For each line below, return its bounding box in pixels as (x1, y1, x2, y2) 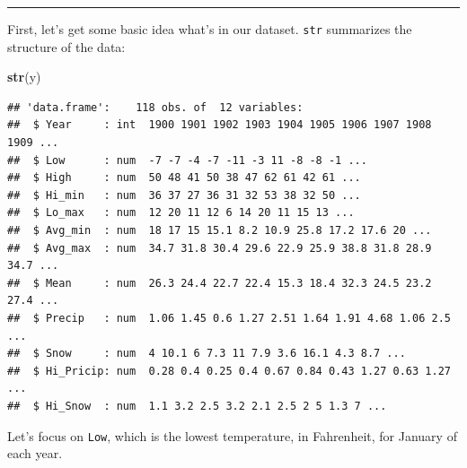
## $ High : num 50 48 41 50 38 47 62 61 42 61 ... (7, 171, 361, 185)
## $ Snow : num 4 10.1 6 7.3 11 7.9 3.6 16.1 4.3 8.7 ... (7, 347, 406, 360)
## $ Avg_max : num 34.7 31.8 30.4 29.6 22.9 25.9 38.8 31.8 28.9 (7, 241, 432, 255)
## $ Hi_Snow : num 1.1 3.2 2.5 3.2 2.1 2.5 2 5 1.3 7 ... (7, 399, 387, 412)
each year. (7, 444, 63, 463)
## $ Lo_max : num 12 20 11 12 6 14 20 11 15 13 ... (7, 206, 355, 220)
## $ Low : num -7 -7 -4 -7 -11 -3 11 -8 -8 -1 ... (7, 153, 367, 167)
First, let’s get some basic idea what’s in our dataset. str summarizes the (7, 20, 412, 38)
